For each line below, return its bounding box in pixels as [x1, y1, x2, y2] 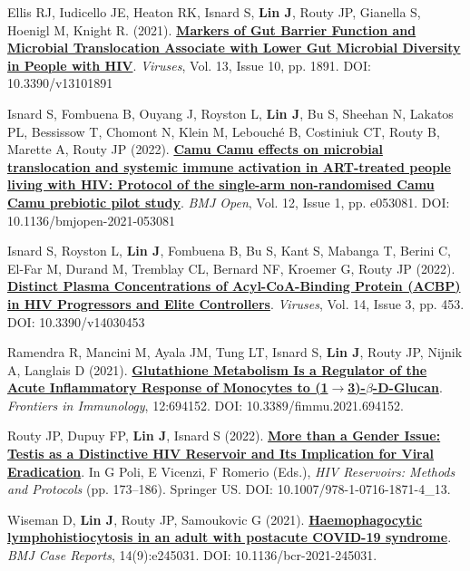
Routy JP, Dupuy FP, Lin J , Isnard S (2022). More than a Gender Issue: [7, 426, 441, 445]
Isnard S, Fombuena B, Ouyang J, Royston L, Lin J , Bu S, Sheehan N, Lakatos [7, 103, 454, 122]
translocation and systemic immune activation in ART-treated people [7, 157, 451, 176]
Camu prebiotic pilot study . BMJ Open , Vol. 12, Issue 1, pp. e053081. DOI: [7, 192, 450, 211]
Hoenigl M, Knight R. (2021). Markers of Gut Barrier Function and [7, 20, 416, 39]
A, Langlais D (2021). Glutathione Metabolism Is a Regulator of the [7, 360, 427, 379]
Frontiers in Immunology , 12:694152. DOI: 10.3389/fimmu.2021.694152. [7, 395, 404, 414]
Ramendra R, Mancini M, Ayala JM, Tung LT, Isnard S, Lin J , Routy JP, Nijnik [7, 343, 463, 362]
